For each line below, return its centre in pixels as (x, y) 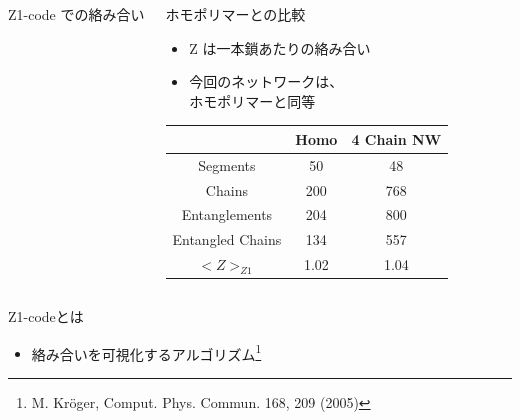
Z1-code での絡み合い (76, 14)
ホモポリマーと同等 (252, 100)
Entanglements (227, 214)
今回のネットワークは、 (266, 81)
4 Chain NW (396, 138)
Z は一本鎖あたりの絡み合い (280, 47)
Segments (227, 164)
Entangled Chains (227, 239)
